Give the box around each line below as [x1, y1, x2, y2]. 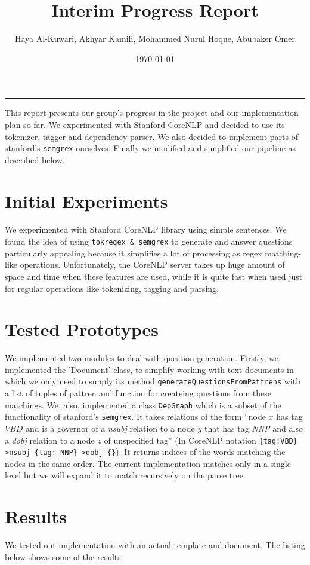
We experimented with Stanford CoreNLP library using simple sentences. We [5, 223, 287, 236]
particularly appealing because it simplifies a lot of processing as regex [5, 246, 262, 259]
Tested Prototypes [5, 317, 159, 341]
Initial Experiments [5, 188, 168, 213]
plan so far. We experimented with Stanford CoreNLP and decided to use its [5, 118, 285, 130]
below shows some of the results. [5, 550, 123, 563]
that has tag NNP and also [204, 422, 303, 434]
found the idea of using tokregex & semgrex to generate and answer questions [5, 235, 293, 248]
